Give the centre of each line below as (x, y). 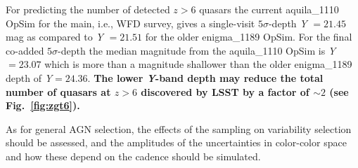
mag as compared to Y (55, 37)
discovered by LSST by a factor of (225, 91)
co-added (25, 50)
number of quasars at (58, 91)
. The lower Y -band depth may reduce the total (205, 77)
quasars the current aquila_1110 (269, 9)
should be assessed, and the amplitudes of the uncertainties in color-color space (176, 142)
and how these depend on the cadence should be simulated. (133, 156)
